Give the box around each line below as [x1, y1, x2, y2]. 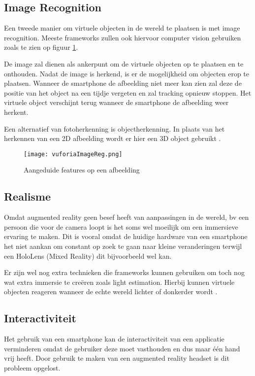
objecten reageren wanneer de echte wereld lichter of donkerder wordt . [4, 286, 218, 297]
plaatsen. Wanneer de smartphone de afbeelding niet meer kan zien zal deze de [4, 78, 242, 88]
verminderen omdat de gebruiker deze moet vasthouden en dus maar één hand [4, 343, 240, 353]
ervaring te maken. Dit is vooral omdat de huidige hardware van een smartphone [4, 231, 248, 241]
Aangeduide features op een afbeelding [24, 165, 140, 175]
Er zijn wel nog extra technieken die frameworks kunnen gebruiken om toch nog [4, 267, 245, 277]
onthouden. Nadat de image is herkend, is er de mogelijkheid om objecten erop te [4, 68, 250, 78]
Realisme [4, 189, 51, 204]
